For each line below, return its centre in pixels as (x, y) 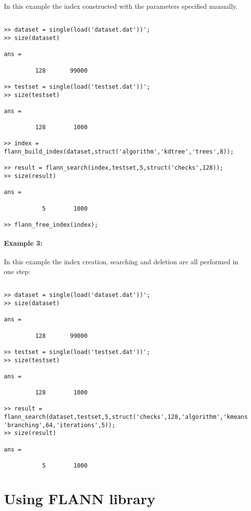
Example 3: (23, 243)
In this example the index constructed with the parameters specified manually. (121, 6)
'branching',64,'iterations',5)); (60, 425)
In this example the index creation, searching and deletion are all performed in (121, 262)
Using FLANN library (80, 498)
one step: (17, 271)
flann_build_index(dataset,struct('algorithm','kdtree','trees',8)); (119, 152)
